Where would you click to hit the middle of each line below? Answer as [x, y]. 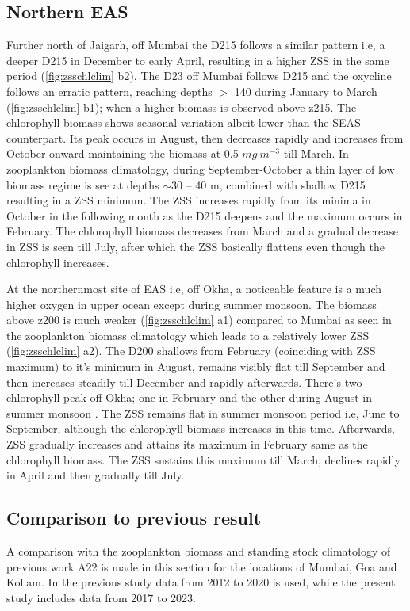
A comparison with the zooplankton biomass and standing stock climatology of [199, 551]
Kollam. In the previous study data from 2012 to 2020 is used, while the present [201, 582]
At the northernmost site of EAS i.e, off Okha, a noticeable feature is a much [194, 289]
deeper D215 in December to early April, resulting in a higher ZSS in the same [198, 60]
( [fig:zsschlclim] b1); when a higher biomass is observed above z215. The [182, 107]
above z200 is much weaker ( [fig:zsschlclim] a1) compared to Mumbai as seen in [199, 320]
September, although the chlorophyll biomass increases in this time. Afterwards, [201, 428]
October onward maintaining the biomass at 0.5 [123, 153]
